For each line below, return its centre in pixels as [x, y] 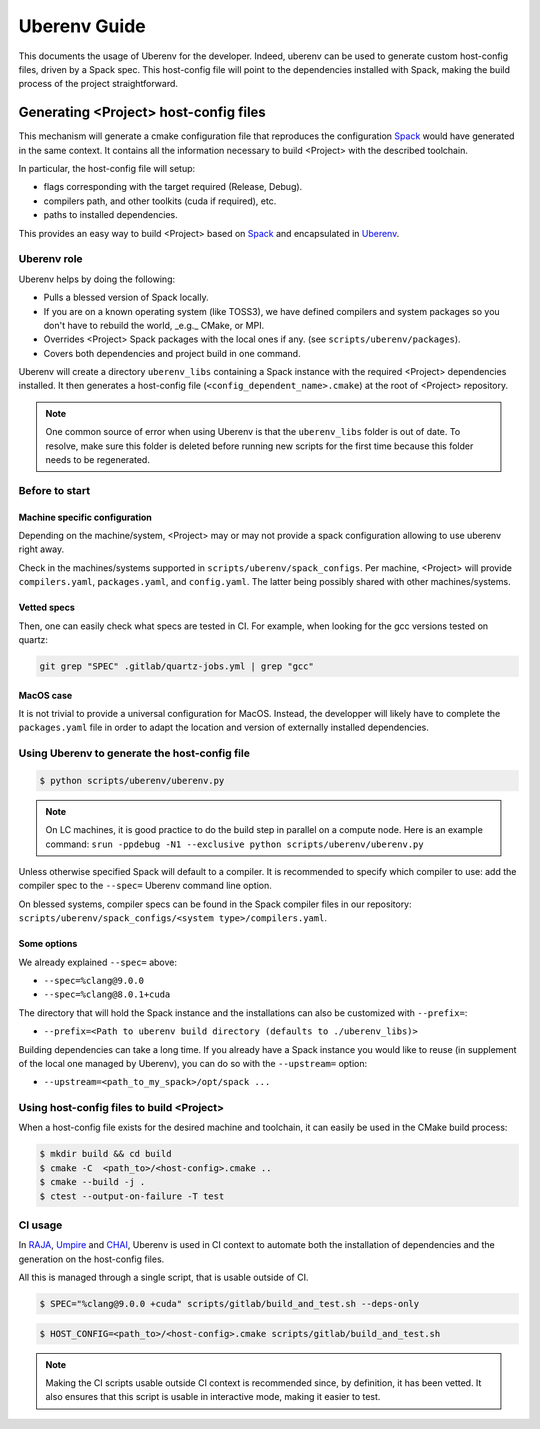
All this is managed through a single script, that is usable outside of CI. [163, 1277]
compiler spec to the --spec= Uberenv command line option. [145, 886]
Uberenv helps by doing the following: [96, 279]
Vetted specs [46, 607]
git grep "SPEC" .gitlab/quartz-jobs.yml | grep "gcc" [176, 666]
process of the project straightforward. [98, 84]
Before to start [54, 490]
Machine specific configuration [85, 517]
